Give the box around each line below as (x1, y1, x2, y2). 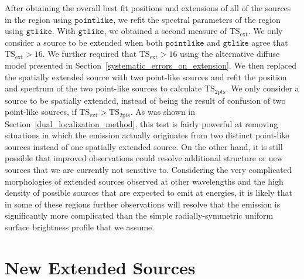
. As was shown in (130, 106, 196, 118)
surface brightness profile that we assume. (5, 221, 155, 233)
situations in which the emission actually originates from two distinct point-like (5, 129, 289, 141)
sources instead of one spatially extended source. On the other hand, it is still (5, 140, 283, 152)
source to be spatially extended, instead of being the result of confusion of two (5, 94, 286, 106)
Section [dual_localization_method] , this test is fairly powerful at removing (5, 117, 278, 130)
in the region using (5, 13, 72, 25)
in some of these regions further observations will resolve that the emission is (5, 198, 281, 210)
